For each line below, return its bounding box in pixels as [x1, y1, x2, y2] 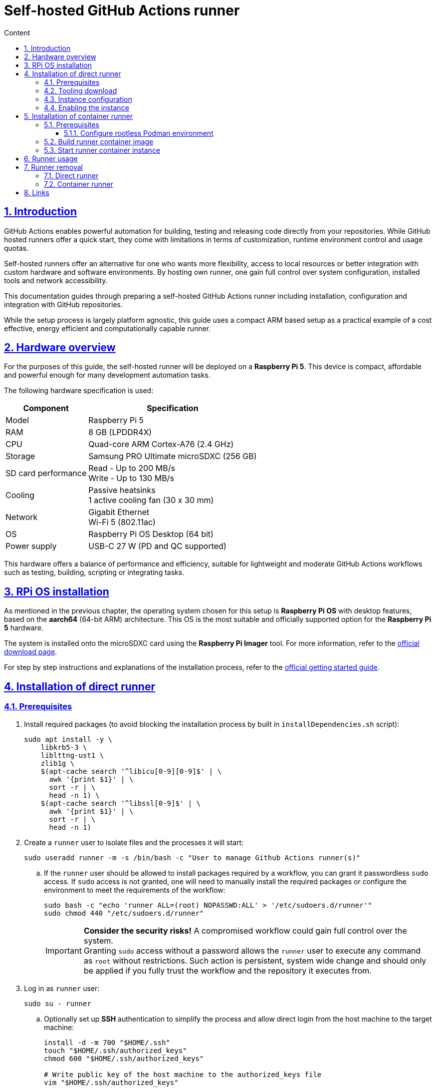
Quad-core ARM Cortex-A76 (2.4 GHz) [88, 439, 234, 450]
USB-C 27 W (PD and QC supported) [88, 541, 226, 551]
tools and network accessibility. [4, 276, 108, 285]
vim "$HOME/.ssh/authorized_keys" [44, 1078, 179, 1087]
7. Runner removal [24, 162, 83, 171]
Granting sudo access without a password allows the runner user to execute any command [83, 945, 421, 956]
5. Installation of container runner [24, 111, 133, 120]
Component [23, 403, 69, 414]
